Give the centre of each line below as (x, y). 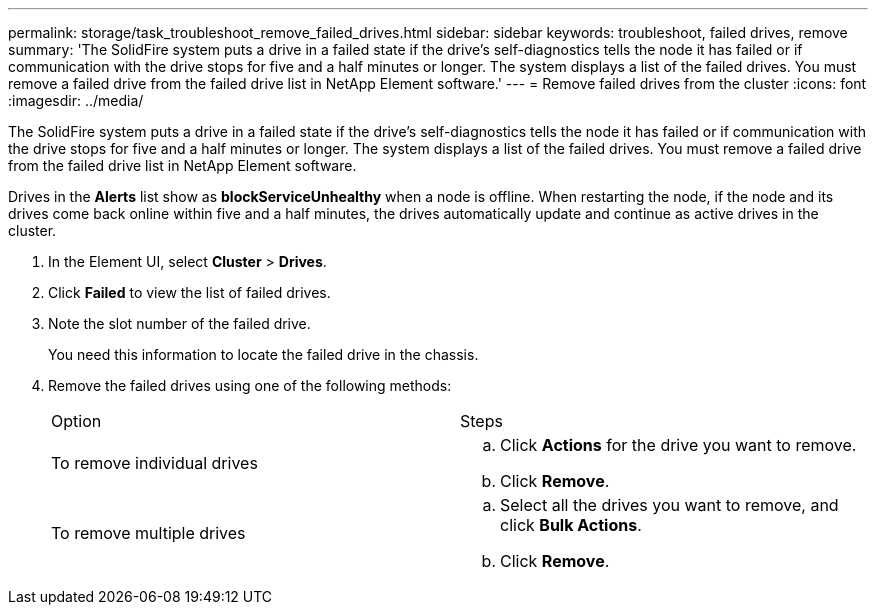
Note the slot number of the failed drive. (179, 323)
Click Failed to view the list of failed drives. (189, 292)
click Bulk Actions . (571, 525)
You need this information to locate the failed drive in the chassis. (263, 354)
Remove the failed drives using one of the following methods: (250, 385)
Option (76, 421)
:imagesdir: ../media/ (76, 100)
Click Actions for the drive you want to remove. (678, 445)
